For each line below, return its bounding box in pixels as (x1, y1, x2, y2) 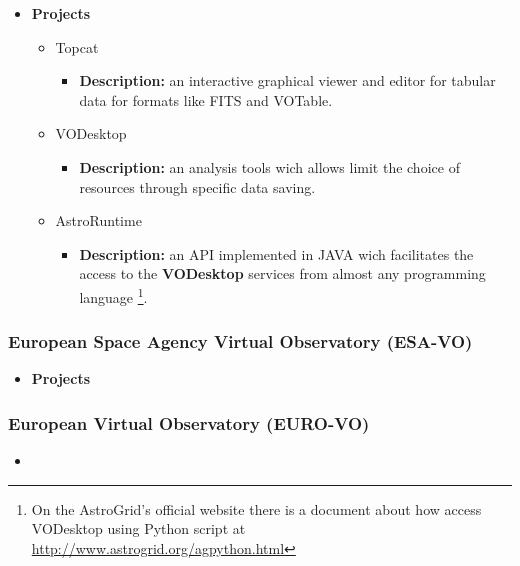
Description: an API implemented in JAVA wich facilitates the (79, 243, 474, 264)
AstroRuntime (55, 210, 142, 231)
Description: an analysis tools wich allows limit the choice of (79, 156, 460, 177)
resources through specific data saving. (79, 176, 316, 197)
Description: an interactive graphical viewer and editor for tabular (79, 70, 496, 91)
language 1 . (79, 283, 148, 307)
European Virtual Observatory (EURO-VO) (8, 410, 370, 435)
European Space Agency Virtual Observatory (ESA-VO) (8, 329, 473, 354)
